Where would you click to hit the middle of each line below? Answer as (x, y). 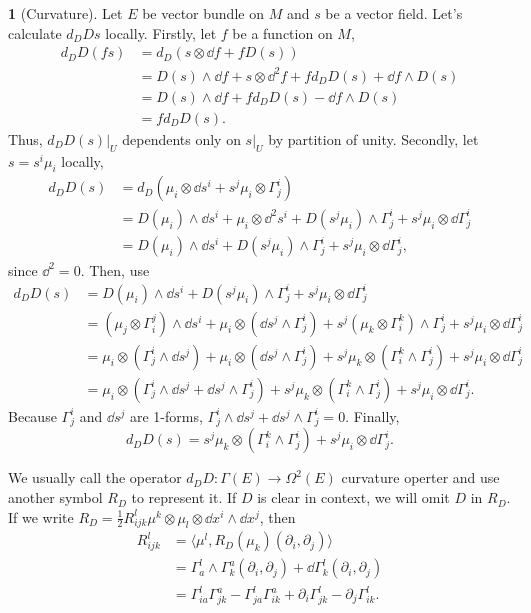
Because (32, 415)
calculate (35, 32)
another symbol (55, 497)
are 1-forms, (166, 415)
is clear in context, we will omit (353, 497)
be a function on (282, 32)
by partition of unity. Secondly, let (373, 138)
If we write (41, 516)
